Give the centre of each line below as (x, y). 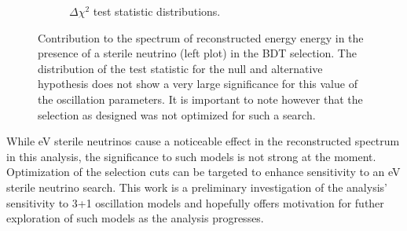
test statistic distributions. (157, 11)
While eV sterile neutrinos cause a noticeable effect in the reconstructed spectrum (203, 141)
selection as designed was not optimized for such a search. (177, 114)
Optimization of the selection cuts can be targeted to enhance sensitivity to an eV (203, 172)
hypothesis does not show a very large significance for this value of (198, 84)
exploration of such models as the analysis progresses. (135, 218)
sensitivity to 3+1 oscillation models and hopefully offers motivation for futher (195, 202)
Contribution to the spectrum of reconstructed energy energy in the (201, 37)
